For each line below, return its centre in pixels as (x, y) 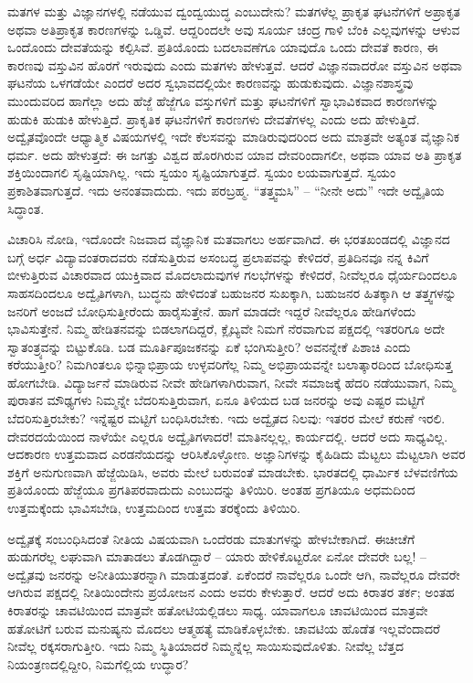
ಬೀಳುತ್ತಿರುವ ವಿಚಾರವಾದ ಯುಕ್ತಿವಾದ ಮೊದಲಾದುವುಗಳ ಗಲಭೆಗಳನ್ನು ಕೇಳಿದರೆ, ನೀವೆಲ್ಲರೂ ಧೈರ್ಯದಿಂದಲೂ (232, 275)
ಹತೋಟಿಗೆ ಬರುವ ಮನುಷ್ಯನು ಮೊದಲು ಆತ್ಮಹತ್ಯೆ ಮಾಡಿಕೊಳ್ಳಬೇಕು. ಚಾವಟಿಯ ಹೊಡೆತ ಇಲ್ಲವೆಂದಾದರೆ (224, 628)
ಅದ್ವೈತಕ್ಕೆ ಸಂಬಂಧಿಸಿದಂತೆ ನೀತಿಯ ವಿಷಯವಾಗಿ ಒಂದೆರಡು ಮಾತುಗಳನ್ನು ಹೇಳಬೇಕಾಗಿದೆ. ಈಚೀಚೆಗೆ (211, 538)
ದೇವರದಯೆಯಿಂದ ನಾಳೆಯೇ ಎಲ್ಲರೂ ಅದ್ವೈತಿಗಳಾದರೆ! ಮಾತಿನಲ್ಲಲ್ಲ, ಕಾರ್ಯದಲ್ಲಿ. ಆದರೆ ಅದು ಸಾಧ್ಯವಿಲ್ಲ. (228, 436)
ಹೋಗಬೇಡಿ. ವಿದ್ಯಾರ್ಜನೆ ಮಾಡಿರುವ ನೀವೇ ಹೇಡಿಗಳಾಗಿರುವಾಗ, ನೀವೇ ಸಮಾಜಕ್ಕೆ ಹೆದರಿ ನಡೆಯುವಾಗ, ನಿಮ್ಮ (231, 382)
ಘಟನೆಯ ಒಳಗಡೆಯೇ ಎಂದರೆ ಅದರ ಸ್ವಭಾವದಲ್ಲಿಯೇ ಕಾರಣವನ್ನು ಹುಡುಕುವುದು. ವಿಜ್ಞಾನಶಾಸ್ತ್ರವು (210, 83)
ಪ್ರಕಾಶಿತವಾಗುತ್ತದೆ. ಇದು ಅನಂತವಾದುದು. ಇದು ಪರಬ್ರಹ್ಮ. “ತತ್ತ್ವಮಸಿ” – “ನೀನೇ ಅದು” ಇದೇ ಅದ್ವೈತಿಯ (226, 190)
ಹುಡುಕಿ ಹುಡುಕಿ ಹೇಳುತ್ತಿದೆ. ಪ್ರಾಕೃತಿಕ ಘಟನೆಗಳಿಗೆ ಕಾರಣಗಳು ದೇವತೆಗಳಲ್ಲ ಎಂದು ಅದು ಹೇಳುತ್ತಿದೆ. (214, 118)
